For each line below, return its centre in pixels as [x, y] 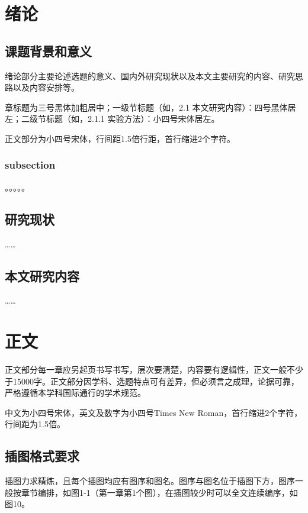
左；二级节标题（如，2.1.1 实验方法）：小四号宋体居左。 [112, 119]
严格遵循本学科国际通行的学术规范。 [75, 393]
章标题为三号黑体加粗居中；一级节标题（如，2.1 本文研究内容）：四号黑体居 [150, 107]
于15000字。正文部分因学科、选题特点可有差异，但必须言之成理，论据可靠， [152, 381]
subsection [30, 165]
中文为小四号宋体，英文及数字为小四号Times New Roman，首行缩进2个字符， [154, 412]
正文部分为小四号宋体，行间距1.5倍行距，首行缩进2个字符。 [120, 138]
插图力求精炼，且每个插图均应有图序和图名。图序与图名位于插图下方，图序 [150, 481]
